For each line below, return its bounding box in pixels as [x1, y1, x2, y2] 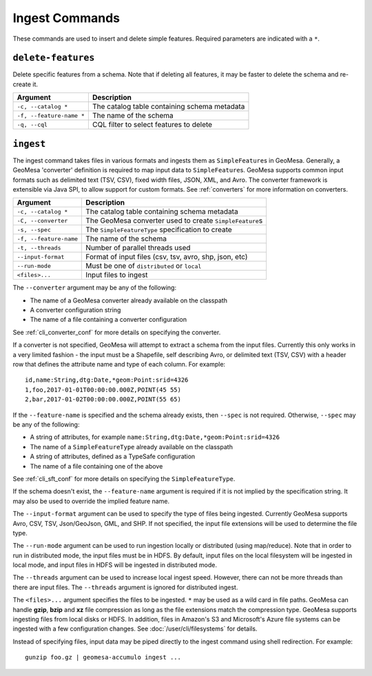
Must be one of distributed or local [85, 261, 202, 271]
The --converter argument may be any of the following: [12, 283, 177, 292]
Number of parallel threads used [85, 243, 191, 253]
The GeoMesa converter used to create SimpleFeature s [85, 216, 263, 225]
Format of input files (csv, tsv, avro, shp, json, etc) [85, 252, 248, 262]
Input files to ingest [85, 270, 148, 280]
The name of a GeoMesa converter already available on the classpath [30, 296, 227, 305]
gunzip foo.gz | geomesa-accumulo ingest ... [25, 653, 182, 662]
